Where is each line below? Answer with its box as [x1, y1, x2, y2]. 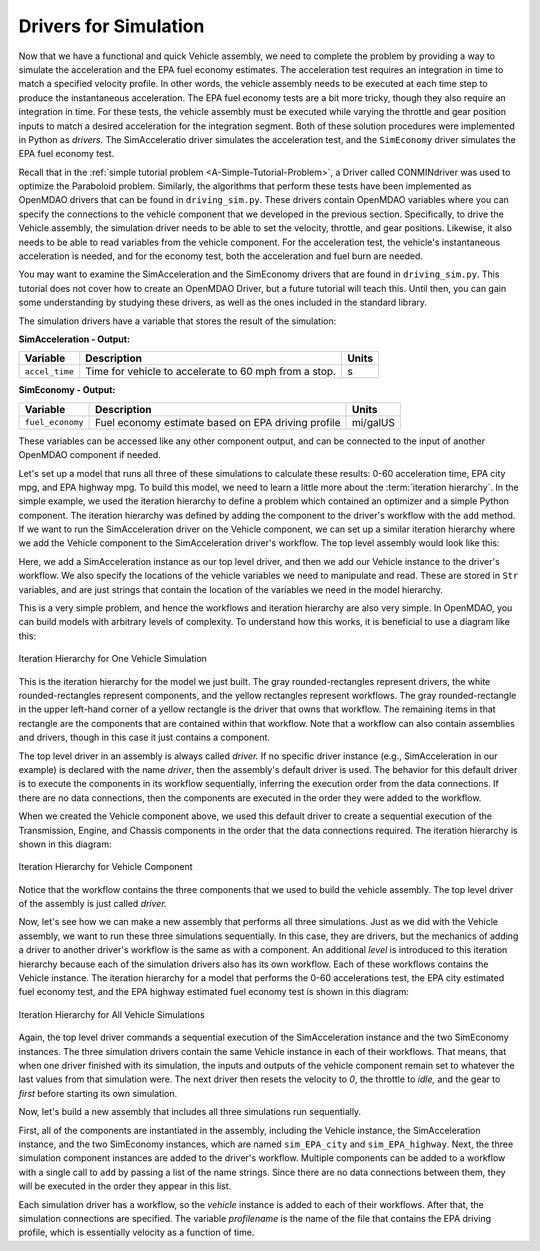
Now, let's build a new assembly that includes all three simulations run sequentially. [18, 1106, 362, 1118]
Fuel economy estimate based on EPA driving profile [95, 415, 341, 429]
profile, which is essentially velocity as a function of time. [18, 1226, 255, 1239]
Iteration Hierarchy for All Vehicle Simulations [18, 1008, 205, 1020]
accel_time [24, 366, 75, 377]
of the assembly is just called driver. [18, 898, 167, 910]
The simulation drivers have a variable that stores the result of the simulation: [18, 315, 337, 327]
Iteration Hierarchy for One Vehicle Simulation [18, 653, 207, 665]
